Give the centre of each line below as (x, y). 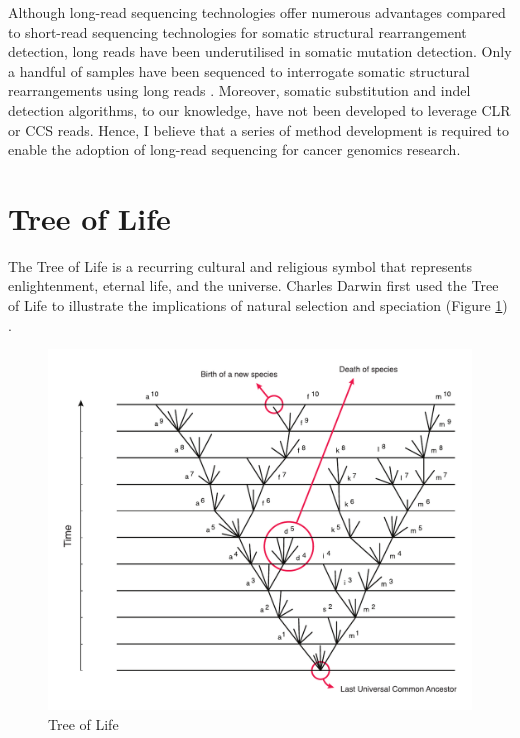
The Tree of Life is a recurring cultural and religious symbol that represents (240, 265)
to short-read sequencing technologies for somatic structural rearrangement (237, 31)
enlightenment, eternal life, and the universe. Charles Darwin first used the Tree (253, 285)
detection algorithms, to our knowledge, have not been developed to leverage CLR (259, 109)
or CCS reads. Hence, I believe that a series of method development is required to (258, 129)
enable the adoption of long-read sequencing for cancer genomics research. (234, 149)
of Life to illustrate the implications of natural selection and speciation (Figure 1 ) (258, 305)
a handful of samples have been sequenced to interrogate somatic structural (239, 70)
